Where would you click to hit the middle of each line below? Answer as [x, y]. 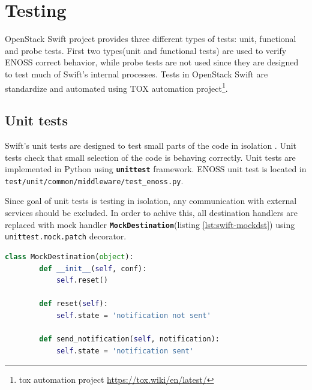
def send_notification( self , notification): [129, 339]
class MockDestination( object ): [69, 256]
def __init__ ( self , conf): [93, 268]
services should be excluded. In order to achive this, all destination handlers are [151, 213]
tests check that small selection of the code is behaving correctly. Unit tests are [150, 157]
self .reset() [82, 280]
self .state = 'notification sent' [125, 351]
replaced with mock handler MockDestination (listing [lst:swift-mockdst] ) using [150, 224]
